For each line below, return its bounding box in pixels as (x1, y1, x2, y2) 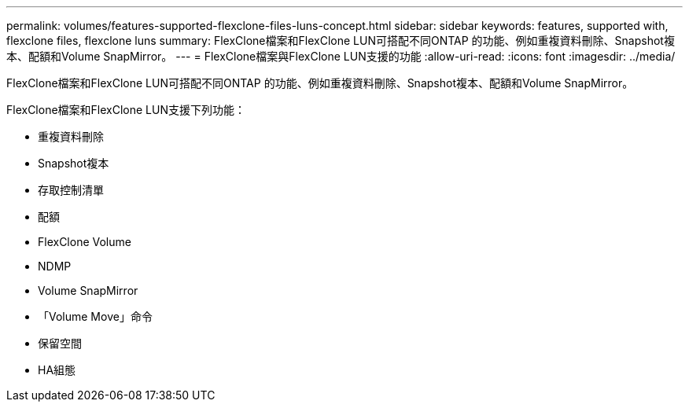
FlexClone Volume (38, 235, 131, 248)
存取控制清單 (38, 183, 104, 197)
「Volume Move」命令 (38, 310, 153, 323)
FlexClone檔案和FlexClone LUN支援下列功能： (6, 103, 246, 116)
